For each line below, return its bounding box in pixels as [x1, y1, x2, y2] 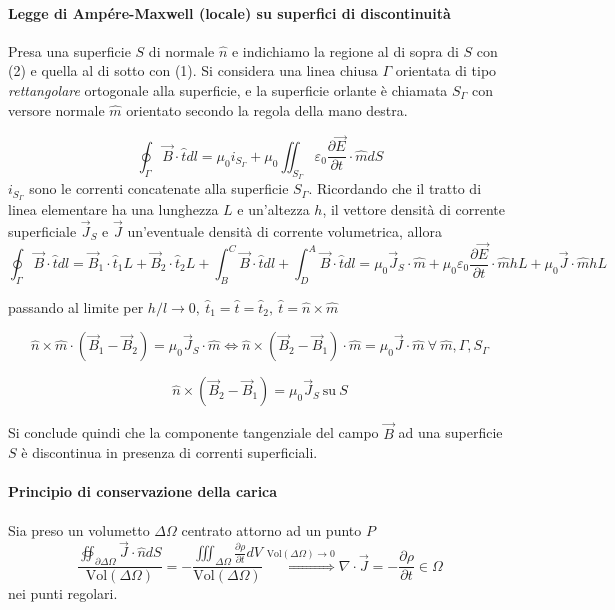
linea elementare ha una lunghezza [8, 198, 219, 219]
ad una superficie [398, 422, 503, 443]
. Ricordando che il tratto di [308, 178, 482, 199]
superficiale [8, 220, 77, 241]
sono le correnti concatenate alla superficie [29, 178, 289, 199]
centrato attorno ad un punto [181, 519, 362, 540]
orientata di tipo [395, 60, 497, 81]
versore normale [8, 99, 105, 120]
